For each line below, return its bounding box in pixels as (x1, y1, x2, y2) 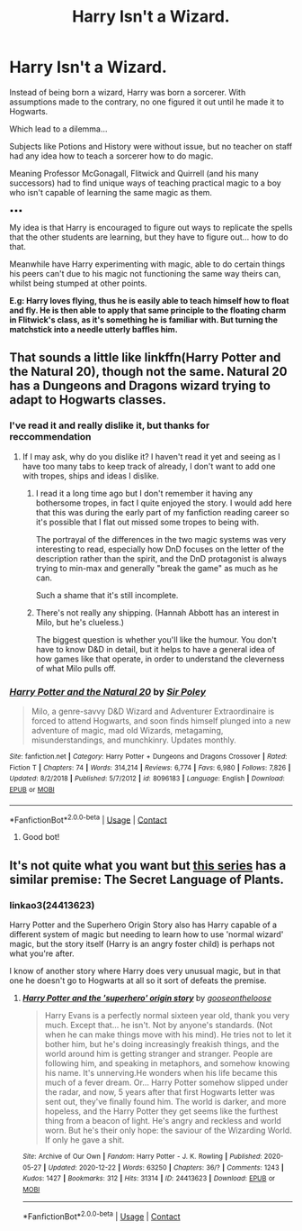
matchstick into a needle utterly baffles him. (9, 324, 178, 334)
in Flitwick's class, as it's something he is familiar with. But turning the (9, 314, 279, 325)
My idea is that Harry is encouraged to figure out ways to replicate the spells (9, 222, 293, 233)
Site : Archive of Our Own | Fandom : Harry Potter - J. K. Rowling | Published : (22, 1152, 262, 1161)
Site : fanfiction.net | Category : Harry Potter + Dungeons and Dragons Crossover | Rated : (9, 752, 288, 761)
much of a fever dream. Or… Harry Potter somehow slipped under (44, 1077, 289, 1088)
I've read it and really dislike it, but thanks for (9, 419, 210, 432)
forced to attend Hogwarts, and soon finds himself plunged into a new (31, 715, 291, 726)
